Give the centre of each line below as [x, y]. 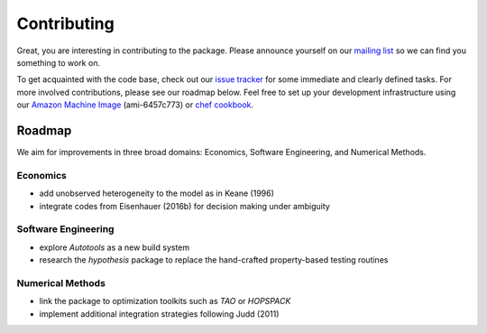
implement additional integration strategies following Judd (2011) [159, 314]
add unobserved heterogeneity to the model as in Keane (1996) [157, 193]
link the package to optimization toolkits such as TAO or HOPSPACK [165, 301]
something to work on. [59, 62]
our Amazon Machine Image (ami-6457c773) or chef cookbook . [135, 105]
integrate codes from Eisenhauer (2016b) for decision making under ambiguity [185, 206]
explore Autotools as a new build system [115, 247]
